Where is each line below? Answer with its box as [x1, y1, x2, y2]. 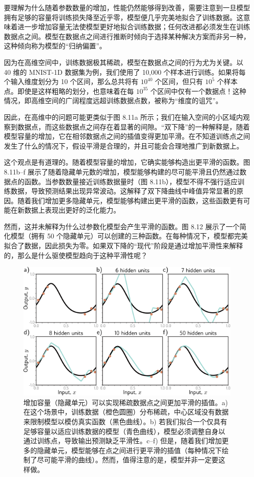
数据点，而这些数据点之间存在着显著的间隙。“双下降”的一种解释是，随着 [17, 121, 250, 131]
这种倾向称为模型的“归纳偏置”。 [4, 41, 106, 51]
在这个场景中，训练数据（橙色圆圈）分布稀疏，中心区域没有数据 [23, 407, 229, 417]
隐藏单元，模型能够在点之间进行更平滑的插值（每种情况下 [37, 445, 222, 455]
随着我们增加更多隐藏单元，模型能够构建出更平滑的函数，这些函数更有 [17, 195, 243, 205]
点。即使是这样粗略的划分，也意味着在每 [4, 86, 134, 96]
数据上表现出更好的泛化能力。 [24, 205, 120, 215]
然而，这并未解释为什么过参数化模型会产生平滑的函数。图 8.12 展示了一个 [4, 221, 240, 231]
